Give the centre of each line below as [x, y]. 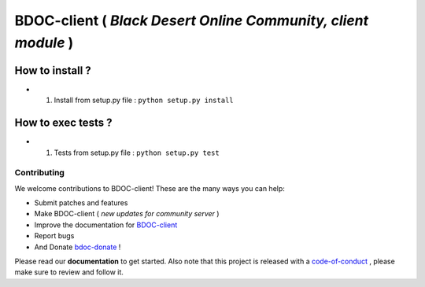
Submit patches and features [81, 203]
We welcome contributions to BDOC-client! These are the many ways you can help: [150, 188]
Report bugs [54, 236]
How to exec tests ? [63, 123]
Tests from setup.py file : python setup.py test [137, 153]
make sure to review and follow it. [69, 272]
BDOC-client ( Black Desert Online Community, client [192, 20]
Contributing [39, 173]
